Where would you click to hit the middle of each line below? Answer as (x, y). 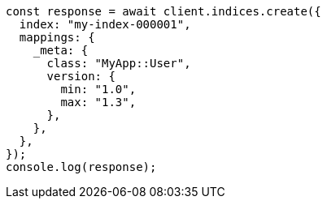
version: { (81, 76)
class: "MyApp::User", (119, 63)
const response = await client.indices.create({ (163, 11)
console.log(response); (81, 167)
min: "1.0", (98, 89)
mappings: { (57, 37)
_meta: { (61, 50)
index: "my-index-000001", (105, 24)
